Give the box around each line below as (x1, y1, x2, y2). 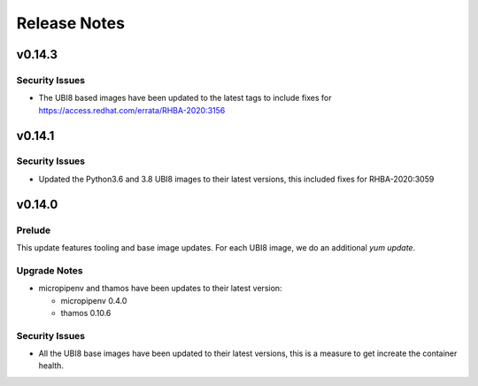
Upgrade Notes (16, 264, 83, 276)
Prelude (16, 224, 51, 236)
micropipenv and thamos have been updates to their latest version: (38, 283, 282, 294)
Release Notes (16, 13, 126, 33)
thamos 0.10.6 (60, 307, 112, 318)
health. (38, 360, 64, 371)
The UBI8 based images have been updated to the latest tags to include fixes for (38, 93, 332, 104)
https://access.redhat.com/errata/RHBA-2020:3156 (38, 104, 226, 115)
